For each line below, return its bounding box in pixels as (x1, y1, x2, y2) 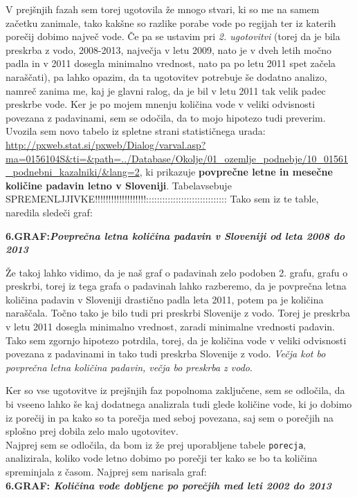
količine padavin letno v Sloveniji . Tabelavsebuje (6, 178, 232, 192)
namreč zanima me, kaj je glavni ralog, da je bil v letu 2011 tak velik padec (6, 83, 326, 97)
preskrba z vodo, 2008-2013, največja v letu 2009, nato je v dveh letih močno (6, 42, 332, 57)
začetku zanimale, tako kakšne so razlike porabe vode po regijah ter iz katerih (6, 15, 336, 30)
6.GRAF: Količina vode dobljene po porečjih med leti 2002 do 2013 (6, 478, 332, 492)
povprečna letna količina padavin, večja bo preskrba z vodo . (6, 359, 253, 374)
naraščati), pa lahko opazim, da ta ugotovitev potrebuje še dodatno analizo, (6, 69, 327, 84)
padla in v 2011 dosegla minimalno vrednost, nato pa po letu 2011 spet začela (6, 56, 336, 71)
